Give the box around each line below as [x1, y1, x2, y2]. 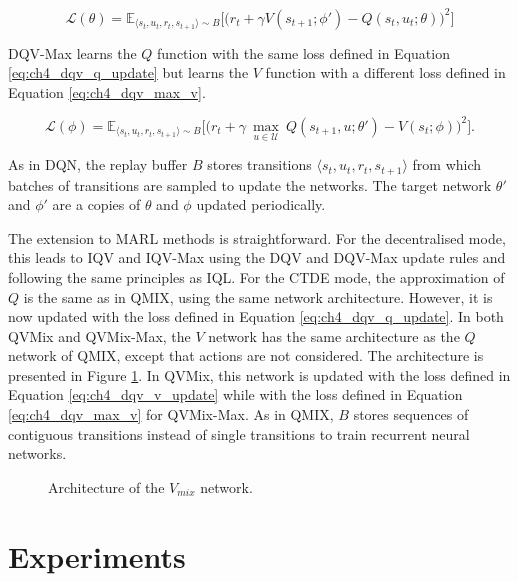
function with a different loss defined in [265, 62, 506, 83]
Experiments [8, 535, 186, 576]
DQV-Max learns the [8, 42, 137, 63]
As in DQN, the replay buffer [8, 154, 188, 175]
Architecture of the [48, 476, 165, 497]
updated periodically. [196, 194, 326, 215]
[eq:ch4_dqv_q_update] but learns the [8, 62, 249, 83]
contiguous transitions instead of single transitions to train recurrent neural [8, 423, 470, 444]
